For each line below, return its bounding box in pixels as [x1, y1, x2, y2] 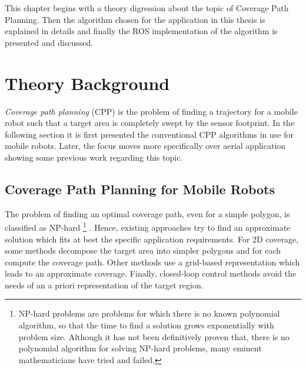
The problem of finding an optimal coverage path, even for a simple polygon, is [5, 207, 290, 220]
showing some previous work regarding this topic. [5, 151, 183, 163]
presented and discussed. [5, 36, 94, 48]
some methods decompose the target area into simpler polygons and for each [5, 244, 281, 257]
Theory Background [5, 71, 170, 95]
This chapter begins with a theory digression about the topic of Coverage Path [5, 2, 289, 14]
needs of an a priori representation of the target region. [5, 278, 204, 291]
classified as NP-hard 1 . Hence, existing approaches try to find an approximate [5, 220, 291, 233]
